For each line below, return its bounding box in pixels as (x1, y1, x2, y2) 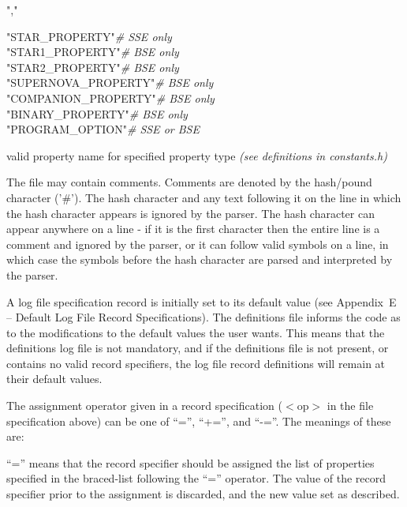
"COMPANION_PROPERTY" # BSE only (6, 89, 215, 106)
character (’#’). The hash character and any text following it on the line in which (6, 189, 401, 205)
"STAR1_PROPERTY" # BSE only (6, 43, 179, 60)
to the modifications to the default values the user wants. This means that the (6, 324, 385, 340)
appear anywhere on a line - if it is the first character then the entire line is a (6, 220, 380, 237)
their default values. (6, 370, 103, 387)
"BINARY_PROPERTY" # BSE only (6, 105, 188, 122)
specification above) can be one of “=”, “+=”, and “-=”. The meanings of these (6, 412, 391, 429)
